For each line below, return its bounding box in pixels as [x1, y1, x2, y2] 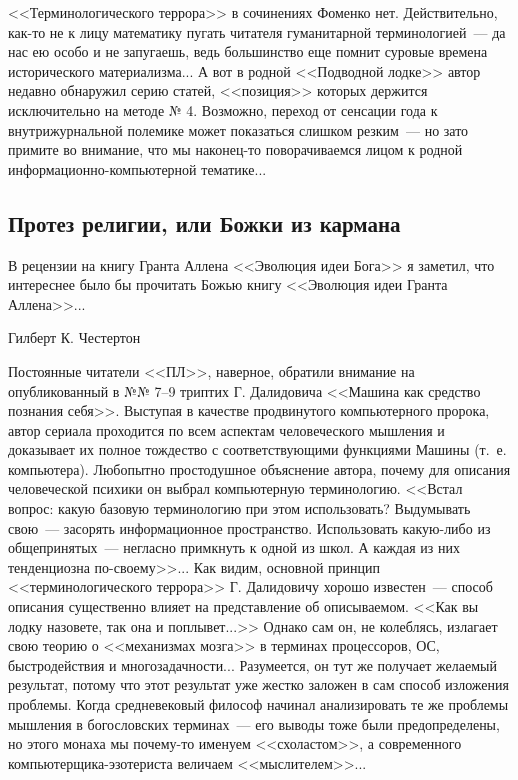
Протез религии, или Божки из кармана [8, 207, 401, 238]
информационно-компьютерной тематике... [8, 158, 267, 179]
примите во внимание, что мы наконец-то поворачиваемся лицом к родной [8, 139, 463, 160]
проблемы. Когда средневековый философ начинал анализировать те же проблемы [8, 694, 509, 715]
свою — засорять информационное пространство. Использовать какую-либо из [8, 517, 491, 538]
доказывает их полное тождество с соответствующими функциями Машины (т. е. [8, 439, 507, 460]
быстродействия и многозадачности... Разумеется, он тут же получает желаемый [8, 654, 497, 675]
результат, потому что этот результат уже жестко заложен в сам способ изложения [8, 674, 509, 695]
